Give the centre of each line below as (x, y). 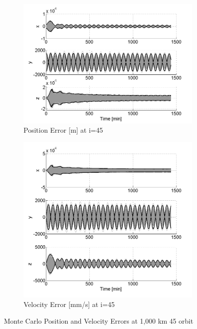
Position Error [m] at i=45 (63, 130)
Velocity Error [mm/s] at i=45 (69, 304)
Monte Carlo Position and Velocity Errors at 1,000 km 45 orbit (99, 321)
